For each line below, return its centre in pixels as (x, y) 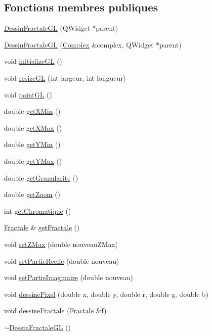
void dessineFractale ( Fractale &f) (55, 311)
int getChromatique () (38, 211)
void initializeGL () (33, 61)
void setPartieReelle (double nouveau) (62, 261)
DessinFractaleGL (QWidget (47, 28)
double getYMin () (32, 144)
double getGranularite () (41, 177)
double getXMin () (32, 111)
